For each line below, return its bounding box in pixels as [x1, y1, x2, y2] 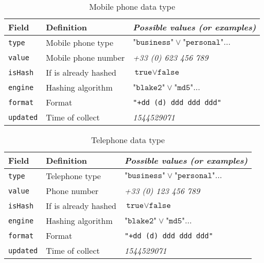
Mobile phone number [46, 51, 125, 63]
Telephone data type [91, 134, 165, 146]
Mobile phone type [46, 37, 113, 48]
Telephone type [46, 170, 101, 182]
